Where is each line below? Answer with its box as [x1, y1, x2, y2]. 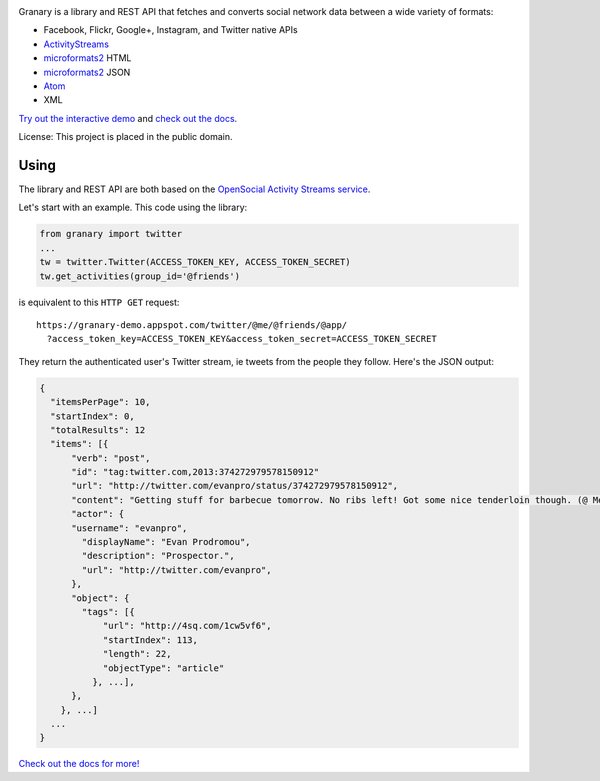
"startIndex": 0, [50, 410, 135, 422]
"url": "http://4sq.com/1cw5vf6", [102, 620, 272, 632]
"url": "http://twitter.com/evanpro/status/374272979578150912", [71, 480, 399, 492]
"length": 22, [102, 648, 172, 660]
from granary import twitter [39, 228, 183, 240]
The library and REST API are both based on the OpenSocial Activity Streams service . [18, 183, 371, 195]
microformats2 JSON [43, 66, 131, 78]
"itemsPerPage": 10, [50, 396, 151, 408]
